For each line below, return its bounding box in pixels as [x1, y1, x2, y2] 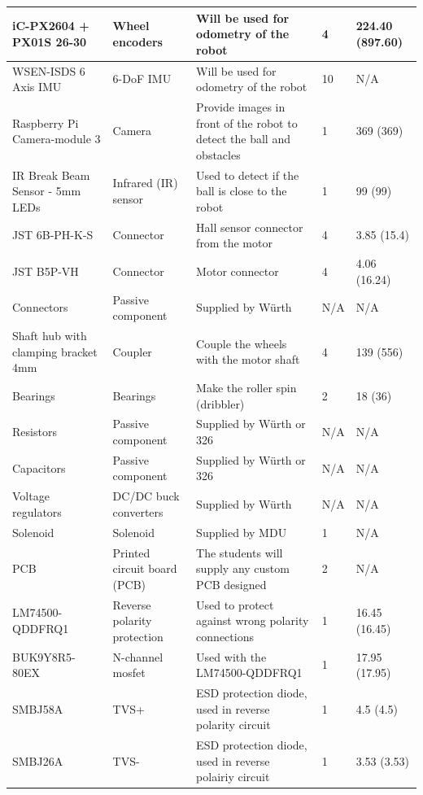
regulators [12, 503, 62, 520]
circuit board [112, 560, 177, 577]
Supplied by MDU [196, 523, 287, 540]
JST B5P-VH [12, 262, 79, 279]
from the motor [196, 234, 273, 251]
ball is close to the [196, 182, 287, 199]
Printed [112, 544, 150, 561]
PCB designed [196, 575, 267, 592]
